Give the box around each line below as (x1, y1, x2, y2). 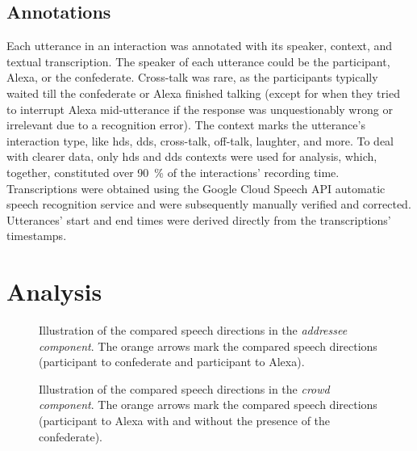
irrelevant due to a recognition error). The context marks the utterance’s (6, 116, 365, 133)
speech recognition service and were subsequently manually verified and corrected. (6, 196, 411, 213)
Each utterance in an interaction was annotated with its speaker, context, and (6, 37, 393, 54)
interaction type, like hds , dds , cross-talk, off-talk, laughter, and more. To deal (6, 132, 394, 149)
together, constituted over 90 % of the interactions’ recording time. (6, 163, 340, 180)
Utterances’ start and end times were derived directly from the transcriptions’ (6, 211, 391, 228)
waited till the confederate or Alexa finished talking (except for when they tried (6, 84, 400, 101)
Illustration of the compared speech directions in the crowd (39, 380, 330, 397)
